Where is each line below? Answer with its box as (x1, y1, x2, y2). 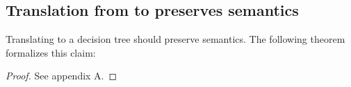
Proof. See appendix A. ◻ (6, 68, 117, 83)
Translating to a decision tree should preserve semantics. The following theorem (6, 32, 345, 46)
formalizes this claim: (6, 45, 96, 59)
